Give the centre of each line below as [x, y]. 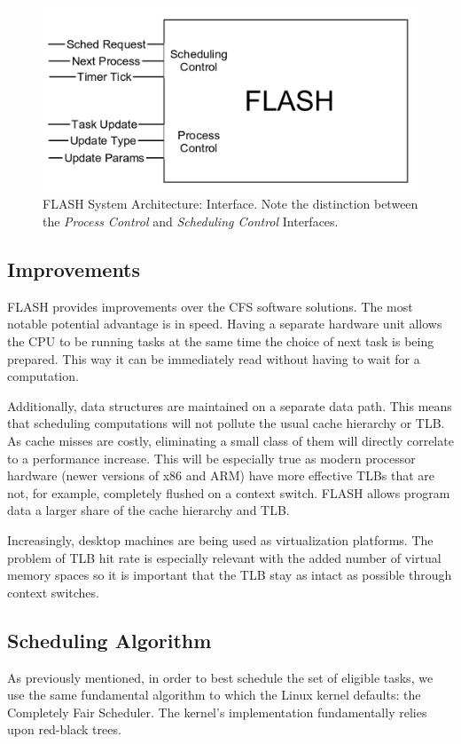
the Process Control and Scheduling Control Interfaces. [191, 222]
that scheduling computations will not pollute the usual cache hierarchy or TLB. [226, 423]
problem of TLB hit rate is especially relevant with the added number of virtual [224, 557]
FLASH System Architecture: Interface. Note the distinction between [230, 204]
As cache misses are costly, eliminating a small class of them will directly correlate [230, 440]
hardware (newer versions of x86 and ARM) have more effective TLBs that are [221, 475]
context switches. [53, 592]
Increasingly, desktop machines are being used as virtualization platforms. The [220, 539]
